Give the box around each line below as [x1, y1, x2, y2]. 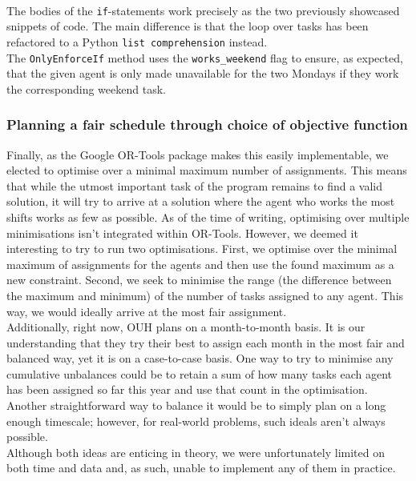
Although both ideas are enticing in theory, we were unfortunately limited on [6, 443, 385, 460]
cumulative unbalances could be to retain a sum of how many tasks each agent [6, 365, 392, 382]
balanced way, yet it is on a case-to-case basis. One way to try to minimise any [6, 350, 394, 367]
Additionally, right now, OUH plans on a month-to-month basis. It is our [6, 319, 366, 335]
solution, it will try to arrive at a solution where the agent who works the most [6, 193, 395, 210]
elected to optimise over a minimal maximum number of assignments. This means [6, 162, 407, 178]
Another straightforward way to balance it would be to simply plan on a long [6, 397, 386, 414]
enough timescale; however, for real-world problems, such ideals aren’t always [6, 412, 386, 429]
